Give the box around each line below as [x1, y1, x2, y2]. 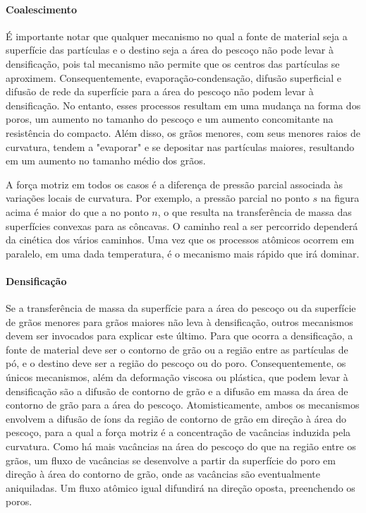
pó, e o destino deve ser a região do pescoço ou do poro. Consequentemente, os [6, 356, 346, 370]
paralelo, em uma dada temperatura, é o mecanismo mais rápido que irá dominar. [6, 246, 360, 260]
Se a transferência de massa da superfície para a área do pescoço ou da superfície [6, 301, 356, 315]
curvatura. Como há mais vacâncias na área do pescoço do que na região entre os [6, 439, 356, 454]
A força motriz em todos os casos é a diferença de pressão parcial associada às [6, 176, 343, 191]
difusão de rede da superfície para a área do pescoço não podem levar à [6, 84, 314, 99]
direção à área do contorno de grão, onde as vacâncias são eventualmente [6, 466, 320, 481]
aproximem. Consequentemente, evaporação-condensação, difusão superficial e [6, 70, 342, 85]
